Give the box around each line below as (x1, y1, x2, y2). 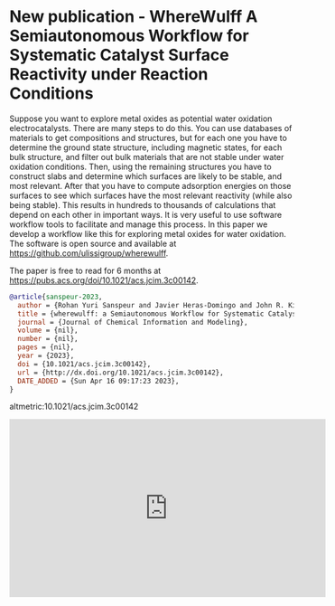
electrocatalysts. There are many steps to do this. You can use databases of (9, 122, 293, 133)
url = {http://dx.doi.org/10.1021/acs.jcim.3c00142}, (17, 368, 224, 377)
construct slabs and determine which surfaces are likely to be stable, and (9, 170, 283, 182)
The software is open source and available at (9, 238, 177, 249)
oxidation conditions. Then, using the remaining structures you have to (9, 161, 273, 172)
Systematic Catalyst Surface (9, 45, 229, 65)
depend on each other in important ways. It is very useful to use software (9, 209, 283, 220)
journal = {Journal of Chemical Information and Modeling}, (17, 317, 248, 327)
